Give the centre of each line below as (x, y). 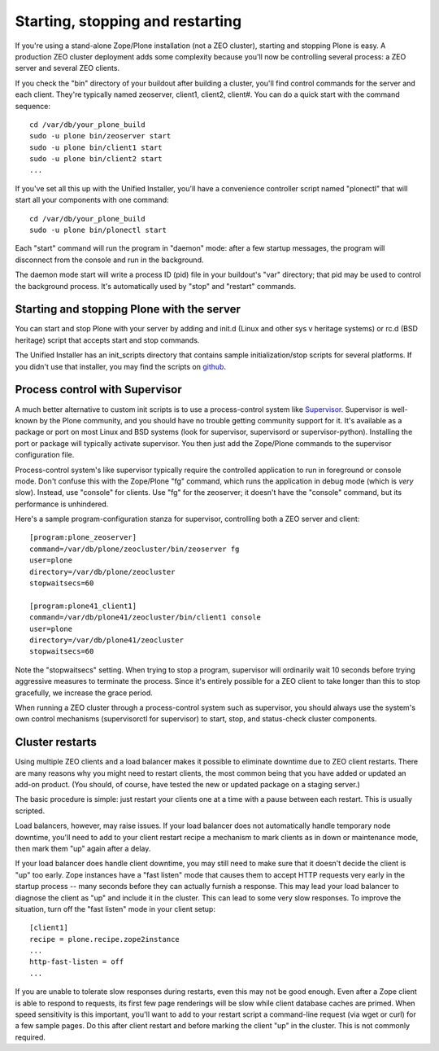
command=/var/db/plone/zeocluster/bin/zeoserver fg (135, 549)
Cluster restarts (56, 742)
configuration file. (45, 455)
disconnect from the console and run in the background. (109, 260)
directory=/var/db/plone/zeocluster (102, 571)
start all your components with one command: (92, 200)
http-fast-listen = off (77, 962)
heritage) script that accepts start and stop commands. (107, 340)
